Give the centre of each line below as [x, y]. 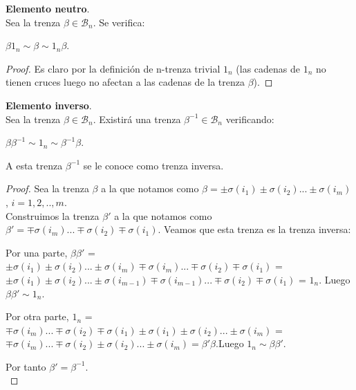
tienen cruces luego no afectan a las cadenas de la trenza [125, 82]
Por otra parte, [37, 316]
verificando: [250, 119]
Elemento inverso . [49, 105]
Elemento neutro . [48, 8]
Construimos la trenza [53, 215]
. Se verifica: [119, 22]
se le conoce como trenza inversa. [153, 165]
